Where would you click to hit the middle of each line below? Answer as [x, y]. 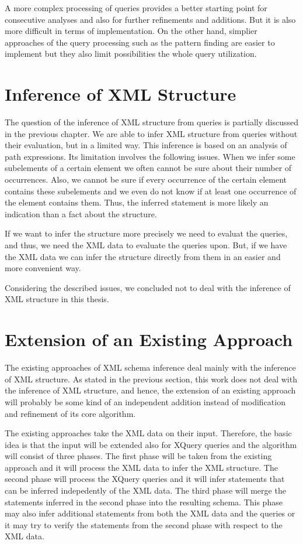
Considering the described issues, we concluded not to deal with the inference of [148, 287]
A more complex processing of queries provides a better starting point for [136, 8]
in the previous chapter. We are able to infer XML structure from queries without [151, 133]
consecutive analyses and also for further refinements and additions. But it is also [150, 19]
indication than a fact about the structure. [81, 213]
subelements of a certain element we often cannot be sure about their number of [148, 168]
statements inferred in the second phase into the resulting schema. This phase [144, 502]
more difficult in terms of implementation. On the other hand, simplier [131, 31]
